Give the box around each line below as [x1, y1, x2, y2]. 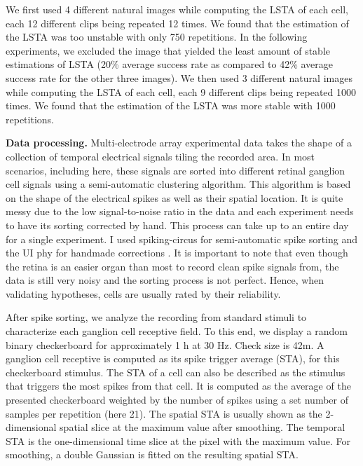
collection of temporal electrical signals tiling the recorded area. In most [6, 149, 315, 163]
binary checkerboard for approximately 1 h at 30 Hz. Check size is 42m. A [6, 337, 324, 352]
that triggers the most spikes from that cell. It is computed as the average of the [6, 378, 351, 393]
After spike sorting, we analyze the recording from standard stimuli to [6, 310, 307, 324]
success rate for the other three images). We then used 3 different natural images [6, 70, 352, 85]
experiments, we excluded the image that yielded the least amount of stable [6, 43, 331, 57]
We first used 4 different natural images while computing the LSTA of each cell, [6, 2, 348, 16]
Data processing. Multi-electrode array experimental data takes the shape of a [6, 135, 352, 150]
